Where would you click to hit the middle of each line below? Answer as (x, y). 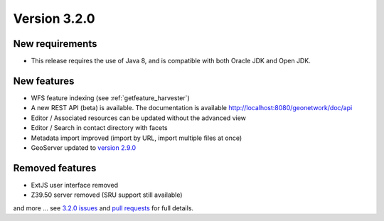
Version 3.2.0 (54, 18)
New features (44, 81)
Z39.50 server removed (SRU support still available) (107, 195)
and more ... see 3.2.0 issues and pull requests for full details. (103, 208)
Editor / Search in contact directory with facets (99, 128)
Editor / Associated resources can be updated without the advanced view (139, 118)
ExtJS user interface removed (75, 185)
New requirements (55, 44)
